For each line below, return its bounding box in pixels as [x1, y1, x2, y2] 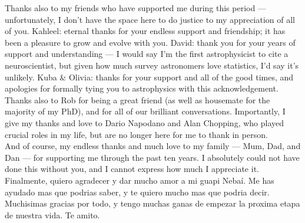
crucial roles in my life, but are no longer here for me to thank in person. [5, 128, 268, 140]
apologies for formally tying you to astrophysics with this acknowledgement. [5, 82, 279, 94]
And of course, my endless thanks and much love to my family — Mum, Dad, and [5, 140, 301, 152]
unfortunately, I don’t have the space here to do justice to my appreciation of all [5, 13, 296, 25]
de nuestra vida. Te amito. [5, 208, 100, 221]
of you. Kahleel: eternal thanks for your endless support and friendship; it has [5, 25, 286, 37]
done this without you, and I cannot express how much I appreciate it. [5, 163, 259, 175]
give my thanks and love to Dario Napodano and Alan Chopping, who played [5, 116, 284, 129]
